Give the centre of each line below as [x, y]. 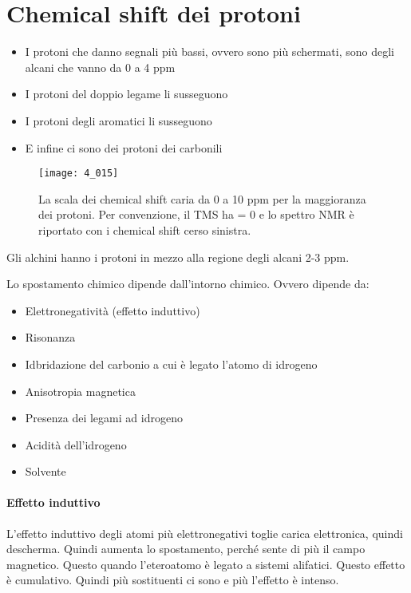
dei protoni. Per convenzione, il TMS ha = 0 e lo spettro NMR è [196, 214]
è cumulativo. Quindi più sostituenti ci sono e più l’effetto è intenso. [173, 580]
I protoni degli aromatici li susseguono [119, 120]
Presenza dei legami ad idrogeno [104, 418]
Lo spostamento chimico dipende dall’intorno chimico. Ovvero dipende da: [188, 284]
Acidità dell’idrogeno [76, 444]
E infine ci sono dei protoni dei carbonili [124, 147]
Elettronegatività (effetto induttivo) [113, 310]
